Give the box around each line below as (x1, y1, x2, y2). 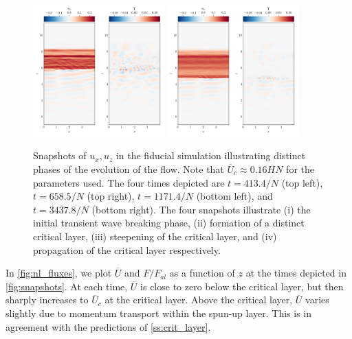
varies (305, 292, 329, 307)
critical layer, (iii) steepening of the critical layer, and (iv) (33, 229, 277, 243)
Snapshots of (33, 148, 87, 163)
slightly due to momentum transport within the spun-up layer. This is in (5, 305, 312, 320)
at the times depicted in (245, 266, 346, 280)
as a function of (169, 266, 235, 280)
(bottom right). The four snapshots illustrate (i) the (91, 202, 311, 216)
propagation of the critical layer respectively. (33, 242, 221, 257)
